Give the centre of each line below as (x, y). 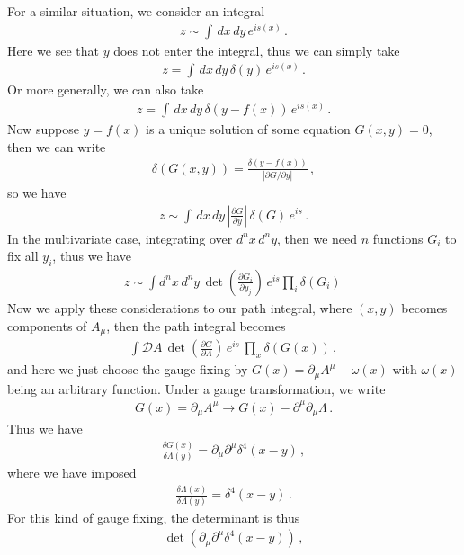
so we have (37, 192)
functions (398, 238)
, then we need (317, 238)
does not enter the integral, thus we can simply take (257, 50)
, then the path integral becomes (196, 325)
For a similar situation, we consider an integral (136, 11)
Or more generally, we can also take (106, 90)
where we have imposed (72, 473)
